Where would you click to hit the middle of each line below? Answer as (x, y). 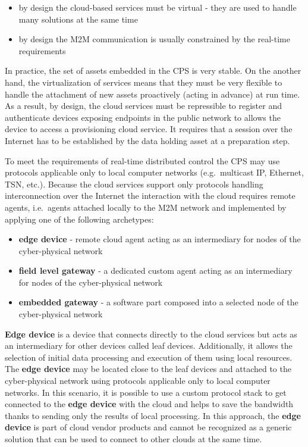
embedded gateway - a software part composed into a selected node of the (158, 302)
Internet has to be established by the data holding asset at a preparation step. (147, 140)
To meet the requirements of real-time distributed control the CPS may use (142, 160)
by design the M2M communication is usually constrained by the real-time (154, 39)
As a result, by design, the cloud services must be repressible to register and (143, 106)
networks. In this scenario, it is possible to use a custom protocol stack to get (146, 392)
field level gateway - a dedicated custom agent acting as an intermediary (155, 271)
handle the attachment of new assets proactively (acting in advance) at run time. (153, 94)
